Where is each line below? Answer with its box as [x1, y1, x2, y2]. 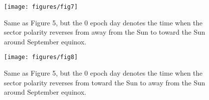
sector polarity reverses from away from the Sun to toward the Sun [4, 27, 205, 37]
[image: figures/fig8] [4, 54, 78, 61]
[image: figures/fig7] [4, 3, 78, 10]
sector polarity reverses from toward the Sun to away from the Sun [4, 77, 205, 87]
